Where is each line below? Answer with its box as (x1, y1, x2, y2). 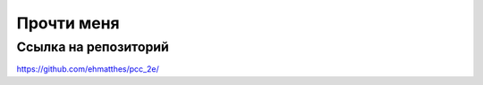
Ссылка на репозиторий (16, 39, 169, 55)
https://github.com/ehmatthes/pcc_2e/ (16, 64, 160, 74)
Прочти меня (16, 13, 120, 33)
